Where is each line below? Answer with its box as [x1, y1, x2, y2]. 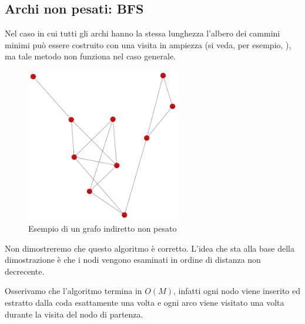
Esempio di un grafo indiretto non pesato [28, 222, 177, 234]
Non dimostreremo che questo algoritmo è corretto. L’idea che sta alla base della [5, 242, 294, 254]
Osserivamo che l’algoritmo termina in [5, 285, 142, 297]
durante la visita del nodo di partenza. [5, 308, 143, 320]
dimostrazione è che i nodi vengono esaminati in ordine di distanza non [5, 253, 261, 266]
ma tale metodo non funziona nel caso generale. [5, 50, 176, 62]
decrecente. [5, 265, 45, 277]
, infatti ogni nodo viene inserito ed [173, 285, 300, 297]
